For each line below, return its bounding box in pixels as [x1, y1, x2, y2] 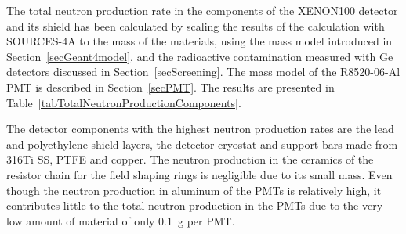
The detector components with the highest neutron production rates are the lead [6, 121, 394, 137]
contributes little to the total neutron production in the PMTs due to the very [6, 197, 383, 214]
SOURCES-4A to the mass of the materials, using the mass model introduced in [6, 33, 393, 49]
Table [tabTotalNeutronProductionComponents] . [6, 94, 241, 110]
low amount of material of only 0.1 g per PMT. [6, 212, 235, 229]
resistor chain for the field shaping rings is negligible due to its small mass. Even [6, 166, 393, 182]
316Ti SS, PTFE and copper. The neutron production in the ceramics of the [6, 151, 374, 167]
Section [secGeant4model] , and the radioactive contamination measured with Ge [6, 48, 393, 64]
